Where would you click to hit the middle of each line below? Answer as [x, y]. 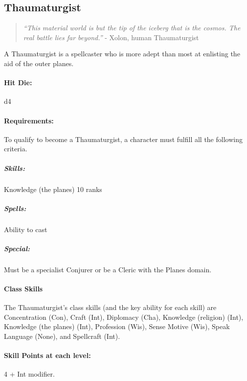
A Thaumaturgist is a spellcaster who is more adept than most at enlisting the [122, 54]
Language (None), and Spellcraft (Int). [62, 336]
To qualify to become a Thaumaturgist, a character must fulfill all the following [123, 139]
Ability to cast [26, 229]
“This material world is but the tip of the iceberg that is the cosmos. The [132, 28]
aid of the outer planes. [39, 63]
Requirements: [29, 120]
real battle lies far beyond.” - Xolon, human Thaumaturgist [111, 37]
